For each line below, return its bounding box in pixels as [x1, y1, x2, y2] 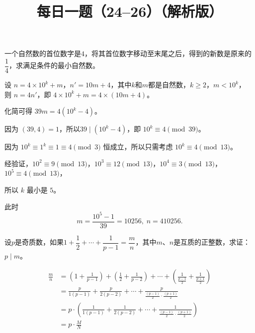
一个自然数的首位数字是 [4, 48, 81, 59]
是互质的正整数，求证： [173, 237, 251, 247]
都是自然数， [148, 79, 190, 90]
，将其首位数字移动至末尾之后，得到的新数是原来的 [85, 48, 252, 59]
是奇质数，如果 [15, 237, 64, 247]
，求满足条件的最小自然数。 [9, 60, 99, 70]
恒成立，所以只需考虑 [103, 141, 173, 152]
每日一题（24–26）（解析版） [36, 1, 223, 21]
